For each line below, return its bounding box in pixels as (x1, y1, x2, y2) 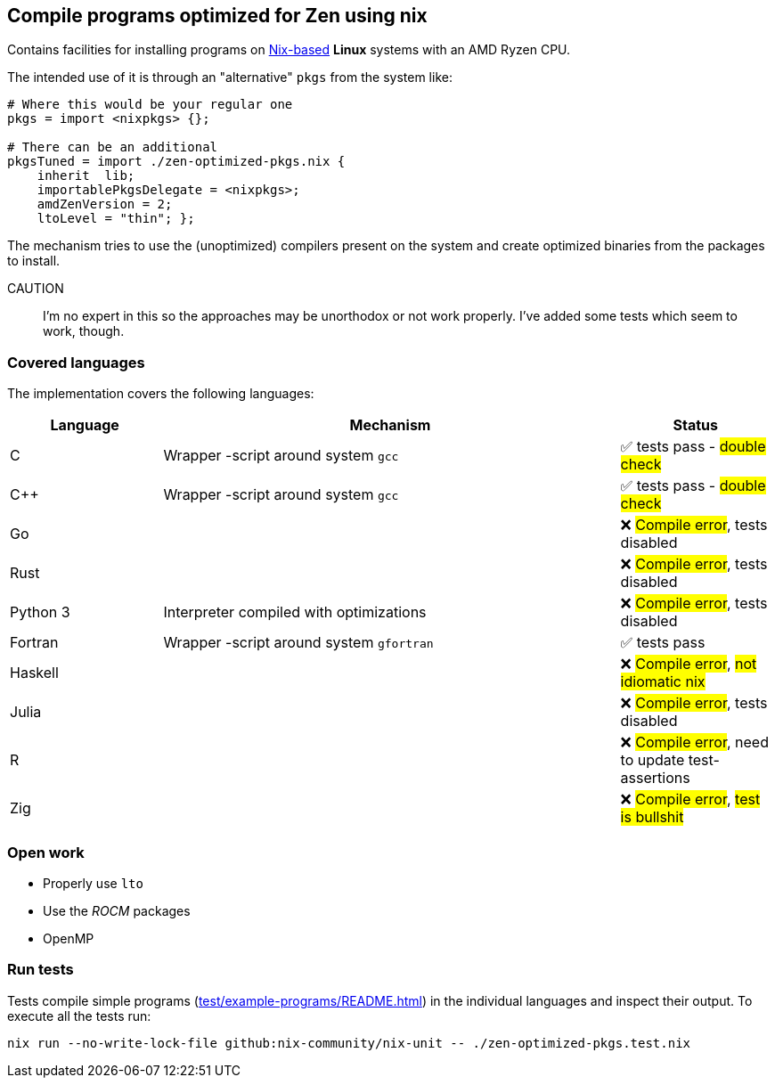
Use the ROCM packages (43, 902, 191, 918)
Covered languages (7, 353, 145, 371)
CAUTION (7, 281, 64, 297)
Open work (7, 843, 85, 861)
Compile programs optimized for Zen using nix (7, 4, 428, 27)
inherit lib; (37, 168, 135, 184)
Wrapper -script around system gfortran (163, 633, 434, 652)
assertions (620, 769, 690, 787)
